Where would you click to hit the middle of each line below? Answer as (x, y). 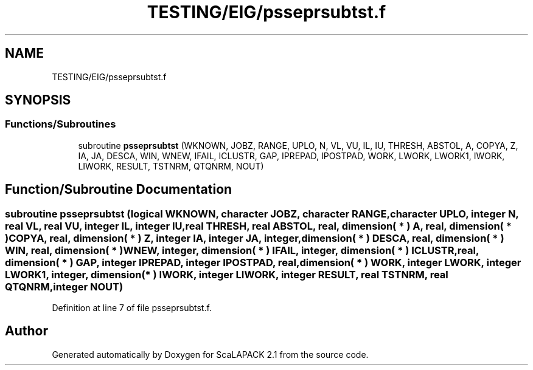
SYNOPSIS (38, 100)
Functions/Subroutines (61, 124)
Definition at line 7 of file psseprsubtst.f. (132, 308)
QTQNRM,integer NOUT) (64, 286)
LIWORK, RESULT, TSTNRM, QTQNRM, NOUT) (171, 166)
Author (26, 331)
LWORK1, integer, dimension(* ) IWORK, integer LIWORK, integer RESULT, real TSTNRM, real (227, 274)
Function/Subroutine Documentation (119, 190)
